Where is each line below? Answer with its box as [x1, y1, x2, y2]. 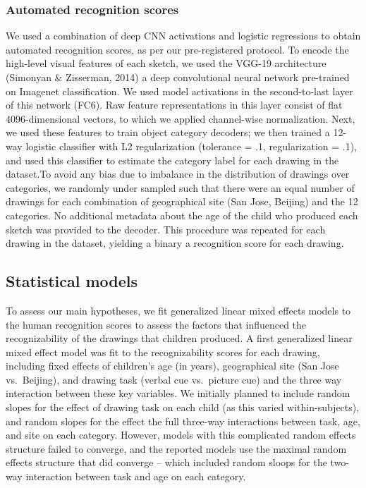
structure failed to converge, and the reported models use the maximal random [6, 441, 347, 456]
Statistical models [6, 270, 138, 292]
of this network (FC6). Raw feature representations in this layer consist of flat [6, 97, 343, 112]
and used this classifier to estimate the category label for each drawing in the [6, 152, 339, 167]
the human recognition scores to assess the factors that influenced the [6, 317, 307, 331]
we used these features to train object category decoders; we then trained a [6, 125, 330, 140]
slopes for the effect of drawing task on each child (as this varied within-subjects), [6, 400, 360, 415]
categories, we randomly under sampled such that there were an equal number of [6, 180, 355, 195]
